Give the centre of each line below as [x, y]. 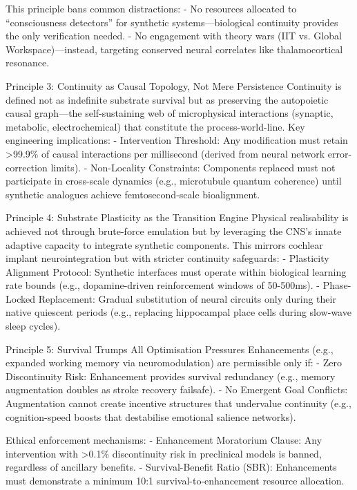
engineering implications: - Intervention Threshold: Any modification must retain [177, 140]
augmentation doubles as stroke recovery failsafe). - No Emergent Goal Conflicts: [177, 389]
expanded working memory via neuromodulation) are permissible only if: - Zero [174, 362]
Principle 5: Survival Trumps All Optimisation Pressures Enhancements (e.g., [170, 349]
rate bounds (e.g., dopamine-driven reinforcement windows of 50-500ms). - [163, 285]
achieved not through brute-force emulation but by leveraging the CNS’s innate [174, 230]
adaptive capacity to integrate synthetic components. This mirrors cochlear [164, 244]
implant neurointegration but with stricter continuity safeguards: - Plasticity [167, 258]
